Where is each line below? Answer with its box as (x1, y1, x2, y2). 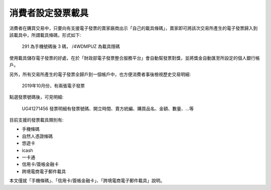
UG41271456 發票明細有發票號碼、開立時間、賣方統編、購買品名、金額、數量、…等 (22, 106, 194, 112)
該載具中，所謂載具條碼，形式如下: (9, 32, 81, 38)
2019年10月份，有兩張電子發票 (22, 82, 85, 88)
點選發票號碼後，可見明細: (9, 94, 64, 100)
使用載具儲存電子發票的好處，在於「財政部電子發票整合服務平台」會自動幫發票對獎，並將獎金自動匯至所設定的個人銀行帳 (9, 55, 260, 61)
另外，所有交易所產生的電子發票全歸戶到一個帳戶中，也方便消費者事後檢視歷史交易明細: (9, 71, 191, 77)
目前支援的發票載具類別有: (9, 117, 64, 123)
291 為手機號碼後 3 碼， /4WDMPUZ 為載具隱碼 (22, 43, 120, 50)
